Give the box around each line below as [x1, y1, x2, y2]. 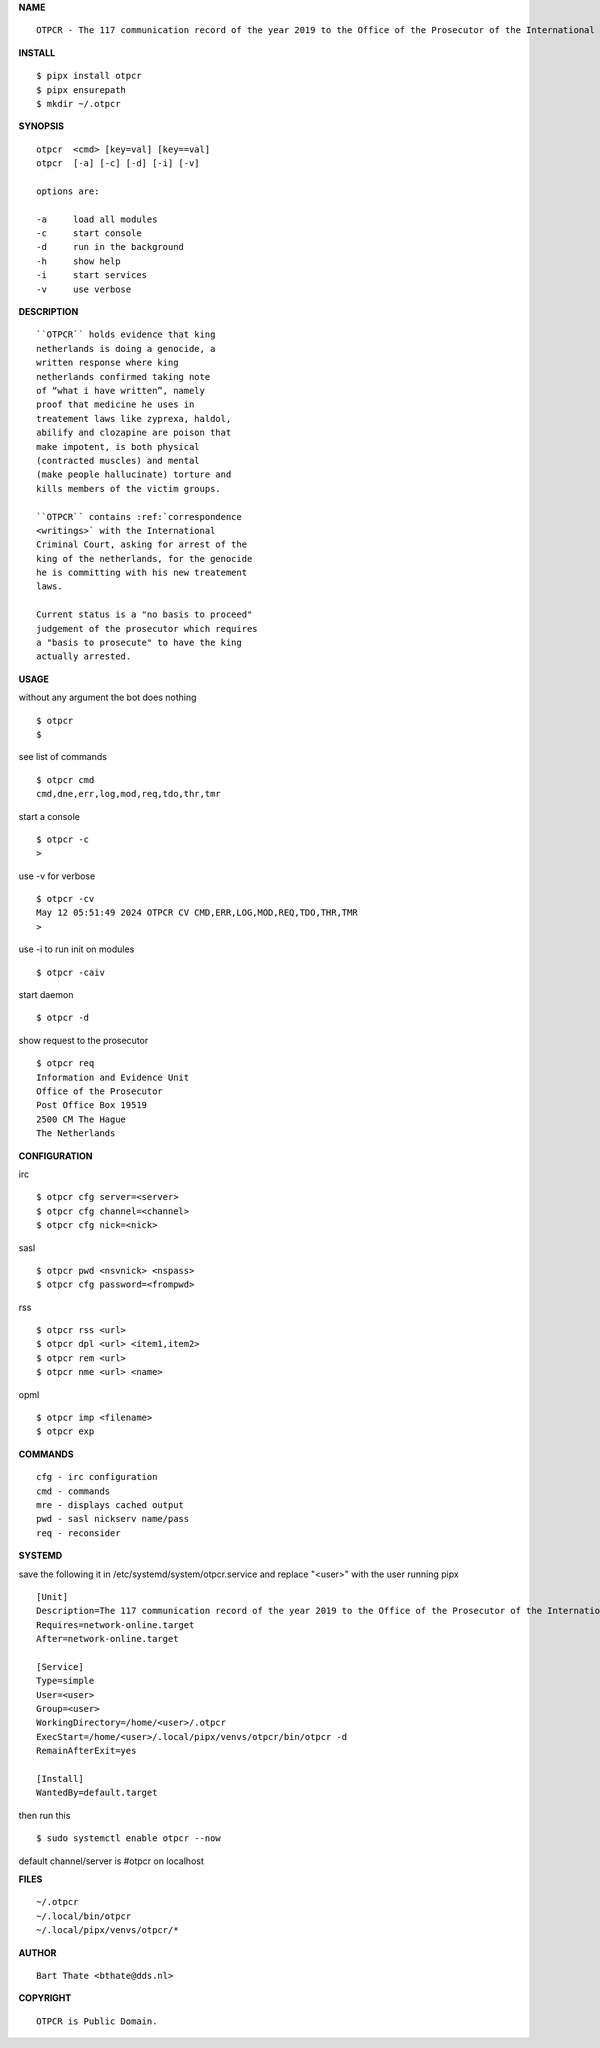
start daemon [18, 989, 74, 1001]
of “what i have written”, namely [36, 385, 205, 396]
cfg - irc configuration [36, 1471, 158, 1483]
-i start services [36, 270, 148, 281]
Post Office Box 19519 [36, 1100, 148, 1111]
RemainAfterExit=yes [36, 1745, 137, 1757]
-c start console [36, 228, 142, 239]
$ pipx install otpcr [36, 70, 142, 82]
